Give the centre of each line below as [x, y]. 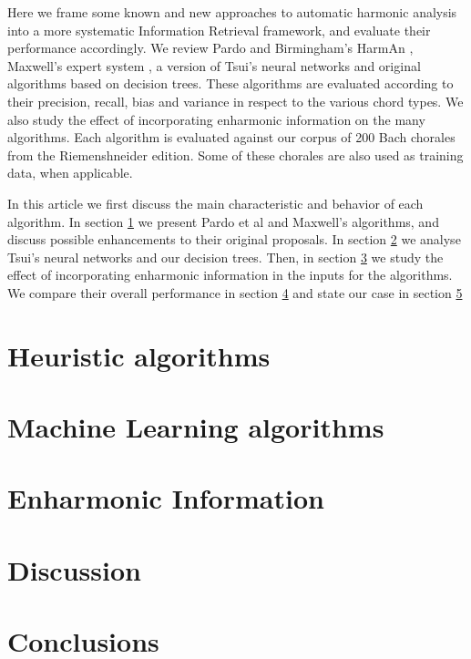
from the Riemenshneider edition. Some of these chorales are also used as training [235, 154]
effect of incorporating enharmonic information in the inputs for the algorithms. [230, 275]
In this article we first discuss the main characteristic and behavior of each [215, 203]
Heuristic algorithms [139, 355]
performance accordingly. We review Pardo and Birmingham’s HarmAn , [210, 48]
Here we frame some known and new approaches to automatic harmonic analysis [232, 12]
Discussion [74, 569]
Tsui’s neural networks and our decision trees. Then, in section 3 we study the [225, 257]
